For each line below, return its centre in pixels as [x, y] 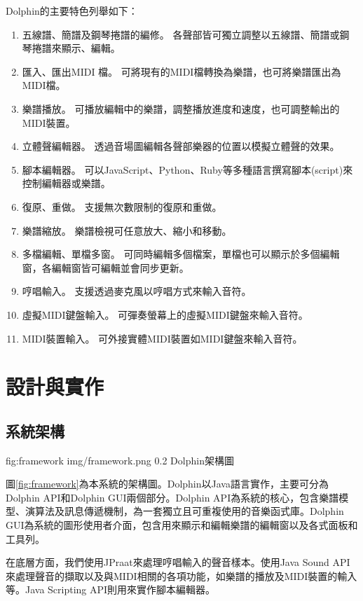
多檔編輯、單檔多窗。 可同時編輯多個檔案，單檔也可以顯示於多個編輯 [181, 254]
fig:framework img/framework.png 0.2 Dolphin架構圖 [120, 460]
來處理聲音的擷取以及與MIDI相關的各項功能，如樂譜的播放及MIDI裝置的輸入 [181, 575]
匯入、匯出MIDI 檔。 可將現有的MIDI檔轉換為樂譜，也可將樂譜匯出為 [181, 71]
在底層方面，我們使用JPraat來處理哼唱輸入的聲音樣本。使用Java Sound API [178, 562]
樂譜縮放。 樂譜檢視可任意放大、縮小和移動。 [127, 230]
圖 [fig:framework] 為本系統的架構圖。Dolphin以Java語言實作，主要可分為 [167, 484]
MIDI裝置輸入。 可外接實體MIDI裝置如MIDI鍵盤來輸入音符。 [162, 338]
